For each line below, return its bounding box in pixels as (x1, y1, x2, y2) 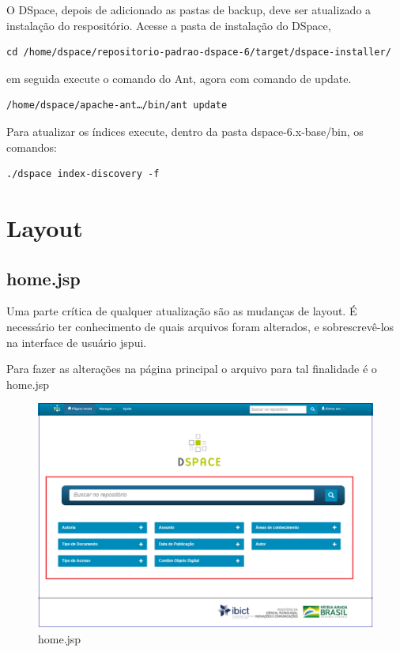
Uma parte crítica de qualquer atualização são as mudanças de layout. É (6, 303, 357, 319)
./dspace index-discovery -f (6, 168, 160, 180)
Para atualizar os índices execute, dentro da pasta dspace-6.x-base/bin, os (6, 122, 364, 139)
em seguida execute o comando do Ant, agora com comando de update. (6, 70, 352, 86)
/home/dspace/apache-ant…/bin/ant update (6, 100, 228, 111)
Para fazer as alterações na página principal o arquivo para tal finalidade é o (6, 360, 377, 377)
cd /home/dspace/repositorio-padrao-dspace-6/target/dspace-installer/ (6, 47, 391, 58)
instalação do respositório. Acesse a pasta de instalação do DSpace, (6, 17, 331, 33)
